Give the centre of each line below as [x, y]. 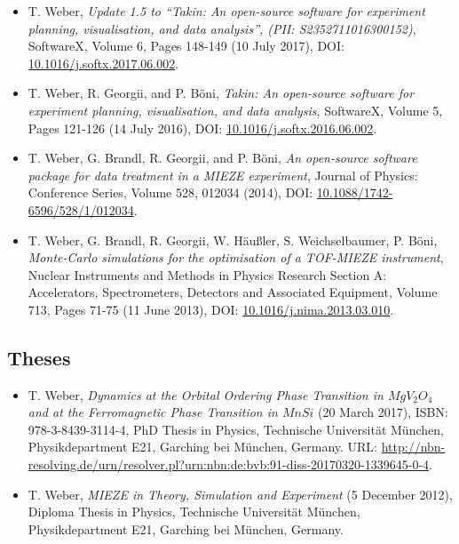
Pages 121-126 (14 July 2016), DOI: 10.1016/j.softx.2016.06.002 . [202, 128]
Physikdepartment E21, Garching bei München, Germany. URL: [203, 447]
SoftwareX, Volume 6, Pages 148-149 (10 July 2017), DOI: [186, 46]
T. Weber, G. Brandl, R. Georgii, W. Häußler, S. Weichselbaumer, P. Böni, [233, 240]
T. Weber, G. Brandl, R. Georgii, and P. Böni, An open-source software [222, 158]
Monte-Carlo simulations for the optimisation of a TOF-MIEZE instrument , [236, 257]
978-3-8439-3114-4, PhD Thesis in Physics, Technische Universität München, [236, 429]
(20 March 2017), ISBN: [383, 412]
